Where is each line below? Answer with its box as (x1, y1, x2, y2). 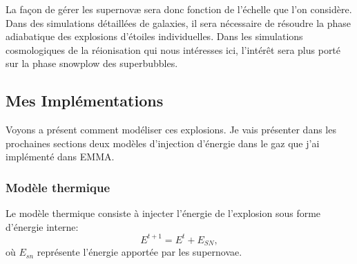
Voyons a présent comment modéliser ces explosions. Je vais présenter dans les (6, 122, 336, 137)
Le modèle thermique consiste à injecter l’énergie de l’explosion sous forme (6, 206, 321, 220)
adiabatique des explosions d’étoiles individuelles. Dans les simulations (6, 29, 303, 44)
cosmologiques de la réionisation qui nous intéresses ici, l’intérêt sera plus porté (6, 42, 341, 57)
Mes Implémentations (6, 90, 164, 111)
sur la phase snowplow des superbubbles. (6, 56, 178, 70)
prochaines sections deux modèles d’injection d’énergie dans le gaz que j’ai (6, 135, 320, 150)
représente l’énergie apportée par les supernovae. (37, 245, 242, 259)
